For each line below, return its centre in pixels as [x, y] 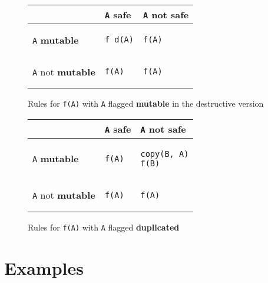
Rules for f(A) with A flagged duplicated [104, 227]
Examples [44, 267]
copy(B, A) [165, 154]
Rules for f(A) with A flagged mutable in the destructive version [146, 103]
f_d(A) [119, 40]
